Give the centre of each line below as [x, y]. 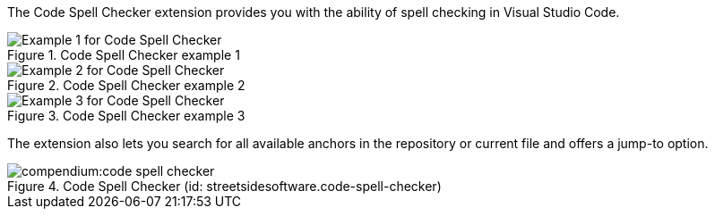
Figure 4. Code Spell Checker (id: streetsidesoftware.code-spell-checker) [224, 186]
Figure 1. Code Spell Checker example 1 [124, 55]
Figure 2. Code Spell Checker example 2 [126, 85]
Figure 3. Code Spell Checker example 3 [126, 116]
